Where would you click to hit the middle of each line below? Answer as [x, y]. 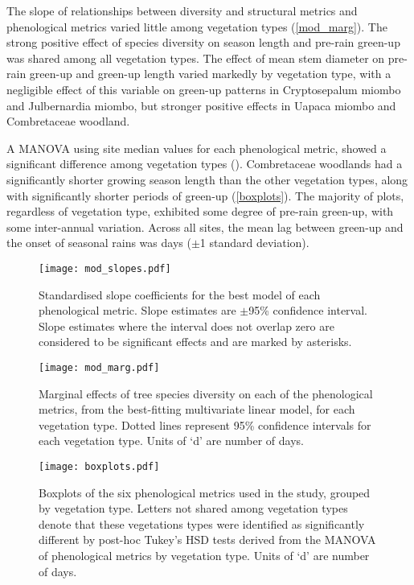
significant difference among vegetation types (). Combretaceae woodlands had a [205, 164]
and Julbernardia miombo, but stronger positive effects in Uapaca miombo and [201, 105]
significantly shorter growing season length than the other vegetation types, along [207, 179]
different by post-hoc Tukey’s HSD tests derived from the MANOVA [207, 540]
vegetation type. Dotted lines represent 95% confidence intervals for [205, 424]
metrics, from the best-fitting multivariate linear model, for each [197, 409]
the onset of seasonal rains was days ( [99, 243]
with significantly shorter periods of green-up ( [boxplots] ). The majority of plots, [205, 195]
